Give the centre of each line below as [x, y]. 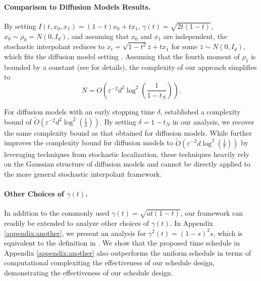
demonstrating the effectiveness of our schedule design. [89, 272]
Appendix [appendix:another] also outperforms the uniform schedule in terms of [128, 252]
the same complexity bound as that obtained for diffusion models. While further [128, 132]
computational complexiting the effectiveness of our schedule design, [110, 263]
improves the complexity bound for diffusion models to [89, 143]
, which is [228, 233]
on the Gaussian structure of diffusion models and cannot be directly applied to [127, 164]
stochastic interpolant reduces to [55, 46]
